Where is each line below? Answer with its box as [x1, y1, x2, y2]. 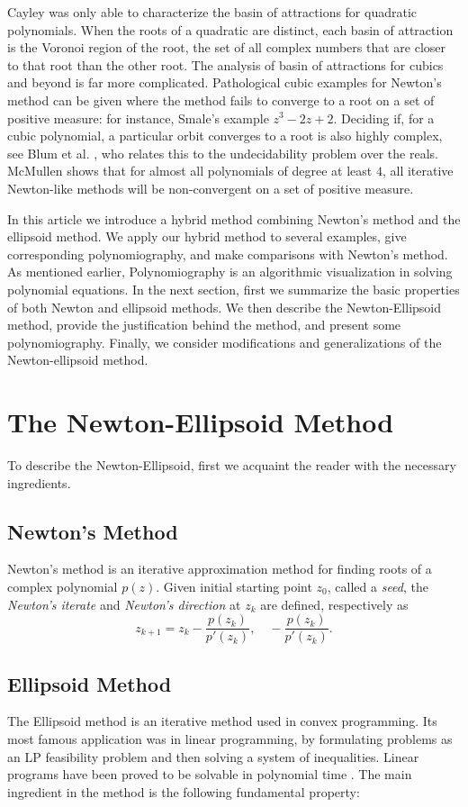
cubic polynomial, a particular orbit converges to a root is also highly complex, [7, 126, 443, 145]
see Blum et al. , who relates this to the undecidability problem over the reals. [7, 143, 438, 162]
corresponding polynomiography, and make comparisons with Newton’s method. [7, 244, 448, 263]
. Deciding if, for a [333, 108, 435, 127]
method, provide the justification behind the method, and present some [7, 315, 401, 334]
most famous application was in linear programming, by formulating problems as [7, 730, 453, 748]
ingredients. [7, 473, 71, 492]
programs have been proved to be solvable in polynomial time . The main [7, 765, 412, 784]
